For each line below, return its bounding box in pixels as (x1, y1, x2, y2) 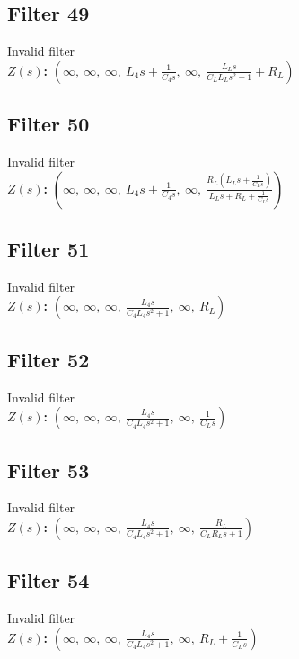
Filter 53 (7, 456, 90, 483)
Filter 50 (7, 110, 90, 138)
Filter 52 (7, 345, 90, 373)
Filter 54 (7, 566, 90, 594)
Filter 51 (7, 234, 90, 262)
